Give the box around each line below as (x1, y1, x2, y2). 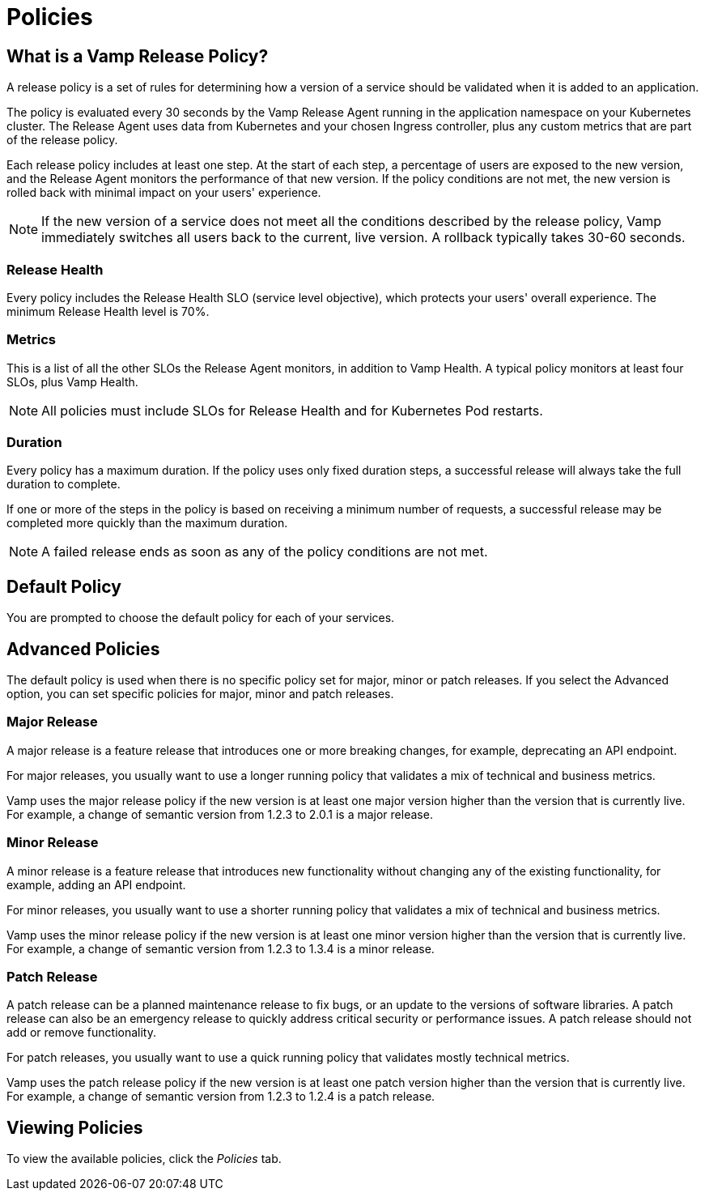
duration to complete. (6, 477, 121, 492)
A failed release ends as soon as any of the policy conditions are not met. (41, 543, 488, 560)
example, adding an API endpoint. (6, 877, 186, 892)
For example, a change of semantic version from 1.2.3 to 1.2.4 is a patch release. (6, 1089, 435, 1104)
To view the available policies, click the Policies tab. (6, 1152, 282, 1166)
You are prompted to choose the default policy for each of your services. (6, 611, 395, 625)
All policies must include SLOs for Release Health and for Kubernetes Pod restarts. (41, 402, 543, 419)
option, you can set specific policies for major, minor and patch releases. (6, 687, 394, 701)
